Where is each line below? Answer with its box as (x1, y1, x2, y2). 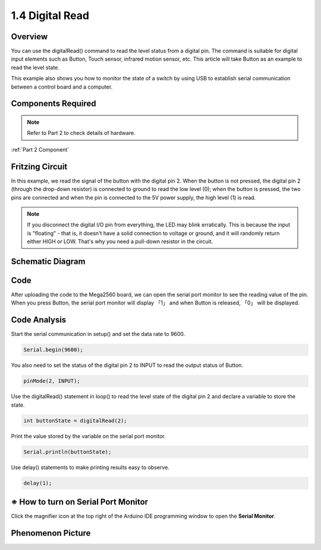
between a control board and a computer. (11, 83, 113, 90)
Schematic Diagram (11, 256, 86, 266)
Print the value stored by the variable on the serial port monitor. (11, 432, 166, 439)
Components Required (11, 99, 96, 109)
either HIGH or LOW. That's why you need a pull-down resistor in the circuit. (27, 238, 213, 245)
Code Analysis (11, 315, 67, 325)
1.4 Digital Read (11, 9, 89, 22)
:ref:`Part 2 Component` (11, 146, 70, 153)
